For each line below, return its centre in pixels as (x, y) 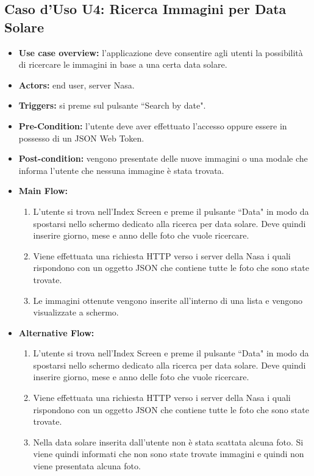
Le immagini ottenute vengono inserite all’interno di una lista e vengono (168, 300)
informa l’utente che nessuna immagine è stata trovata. (121, 170)
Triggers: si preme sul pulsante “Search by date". (112, 105)
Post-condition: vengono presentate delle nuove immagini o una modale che (163, 158)
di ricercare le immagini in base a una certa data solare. (123, 64)
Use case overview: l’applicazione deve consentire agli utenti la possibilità (161, 52)
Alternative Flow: (56, 332)
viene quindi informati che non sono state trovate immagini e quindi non (169, 454)
